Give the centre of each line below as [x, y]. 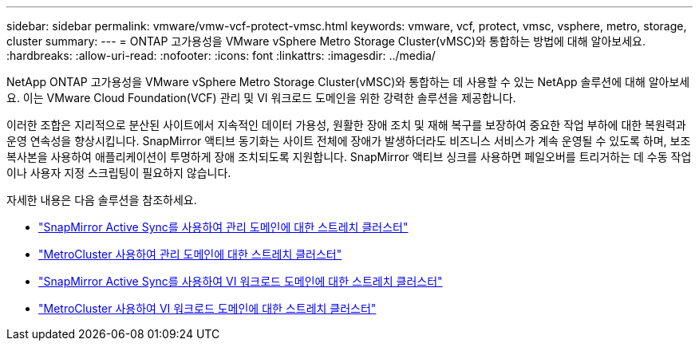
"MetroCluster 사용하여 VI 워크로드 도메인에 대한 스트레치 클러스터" [207, 308]
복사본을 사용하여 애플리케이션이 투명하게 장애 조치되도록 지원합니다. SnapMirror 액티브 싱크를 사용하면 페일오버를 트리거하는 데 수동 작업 [349, 157]
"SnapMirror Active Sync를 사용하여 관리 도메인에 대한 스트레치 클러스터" [223, 227]
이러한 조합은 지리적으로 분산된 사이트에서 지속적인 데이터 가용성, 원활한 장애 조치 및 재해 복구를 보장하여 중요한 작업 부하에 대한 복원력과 [346, 125]
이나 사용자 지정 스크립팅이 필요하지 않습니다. [119, 173]
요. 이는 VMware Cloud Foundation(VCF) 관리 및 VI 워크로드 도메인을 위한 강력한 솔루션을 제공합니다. [261, 98]
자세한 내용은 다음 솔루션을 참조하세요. [102, 200]
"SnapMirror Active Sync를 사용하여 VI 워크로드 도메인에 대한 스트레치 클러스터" [241, 281]
